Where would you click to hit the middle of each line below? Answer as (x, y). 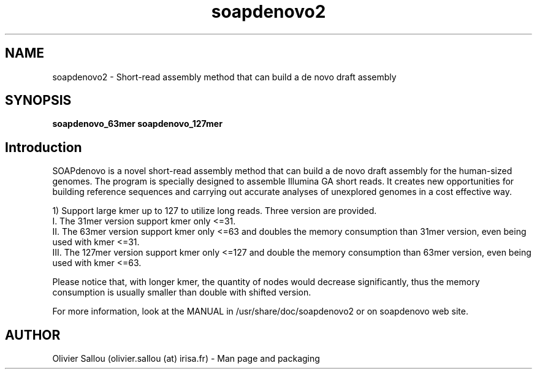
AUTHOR (33, 335)
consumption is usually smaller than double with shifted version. (182, 292)
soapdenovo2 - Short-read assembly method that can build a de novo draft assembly (224, 77)
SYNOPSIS (38, 101)
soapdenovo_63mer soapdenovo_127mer (137, 124)
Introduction (44, 147)
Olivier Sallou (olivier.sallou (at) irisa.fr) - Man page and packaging (186, 359)
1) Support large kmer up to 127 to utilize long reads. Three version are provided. (215, 211)
